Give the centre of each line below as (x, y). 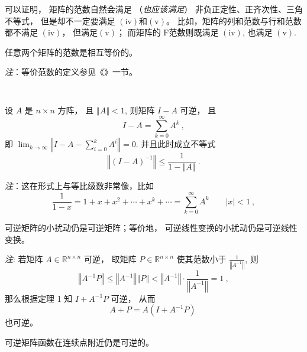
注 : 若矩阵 (24, 259)
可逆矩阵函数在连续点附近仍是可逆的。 (79, 342)
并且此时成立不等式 (178, 144)
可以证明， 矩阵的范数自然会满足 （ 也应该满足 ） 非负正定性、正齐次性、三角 (154, 9)
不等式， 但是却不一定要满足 (60, 20)
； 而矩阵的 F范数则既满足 (168, 32)
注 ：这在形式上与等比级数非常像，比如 (79, 186)
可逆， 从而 (133, 298)
